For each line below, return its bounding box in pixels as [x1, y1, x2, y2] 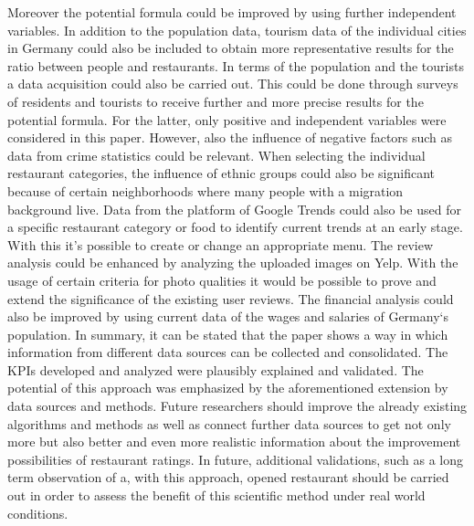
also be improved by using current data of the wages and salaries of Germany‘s [7, 307, 448, 326]
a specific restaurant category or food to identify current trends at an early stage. [7, 217, 463, 237]
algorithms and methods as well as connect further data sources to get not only [7, 414, 451, 433]
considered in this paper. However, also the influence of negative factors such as [7, 128, 453, 147]
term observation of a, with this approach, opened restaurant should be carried [7, 468, 449, 487]
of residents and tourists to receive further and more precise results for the [7, 91, 424, 110]
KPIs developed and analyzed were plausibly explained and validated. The [7, 360, 424, 379]
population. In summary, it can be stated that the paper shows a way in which [7, 324, 448, 343]
